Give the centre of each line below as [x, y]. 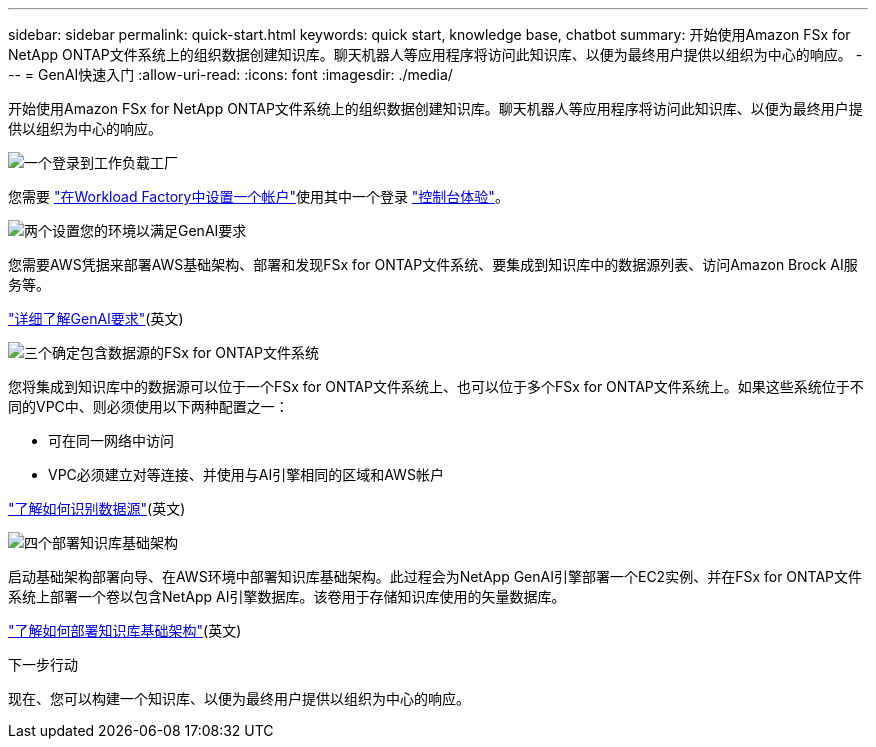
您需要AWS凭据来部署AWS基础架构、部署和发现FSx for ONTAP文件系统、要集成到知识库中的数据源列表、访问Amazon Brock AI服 [433, 264]
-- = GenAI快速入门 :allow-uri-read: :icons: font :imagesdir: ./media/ [230, 74]
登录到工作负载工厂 [115, 162]
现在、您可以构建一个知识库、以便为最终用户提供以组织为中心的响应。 [239, 698]
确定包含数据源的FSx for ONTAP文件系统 [185, 352]
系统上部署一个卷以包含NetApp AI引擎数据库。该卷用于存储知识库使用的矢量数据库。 [287, 596]
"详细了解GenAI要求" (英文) [96, 318]
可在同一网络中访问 [111, 440]
